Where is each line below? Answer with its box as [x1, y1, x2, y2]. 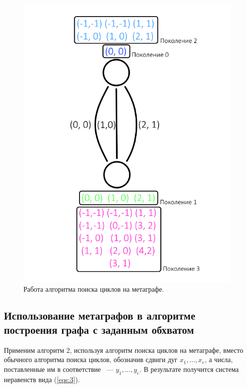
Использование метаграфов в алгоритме [4, 307, 195, 323]
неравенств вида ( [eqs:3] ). [4, 374, 80, 384]
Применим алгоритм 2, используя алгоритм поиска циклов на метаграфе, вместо [4, 345, 244, 355]
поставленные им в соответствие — [4, 364, 114, 374]
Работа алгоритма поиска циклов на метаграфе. [23, 283, 164, 294]
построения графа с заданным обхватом [4, 322, 194, 337]
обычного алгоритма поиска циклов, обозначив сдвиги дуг [4, 354, 178, 365]
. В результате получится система [139, 364, 239, 374]
